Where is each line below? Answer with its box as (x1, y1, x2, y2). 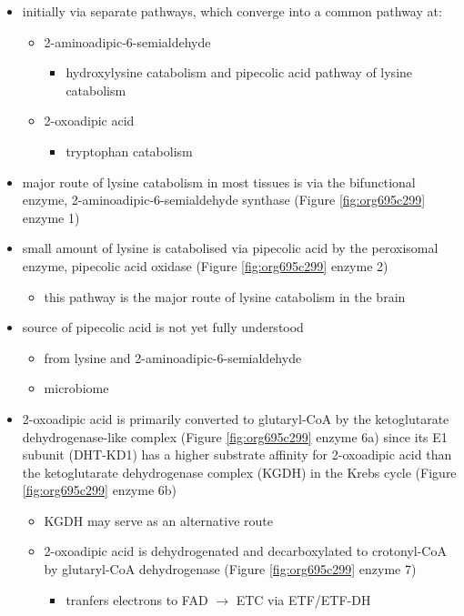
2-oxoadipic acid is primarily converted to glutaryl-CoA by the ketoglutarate (22, 409, 449, 428)
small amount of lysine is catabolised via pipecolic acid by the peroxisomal (22, 238, 439, 258)
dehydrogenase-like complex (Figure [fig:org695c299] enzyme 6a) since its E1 (22, 427, 448, 446)
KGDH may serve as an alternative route (44, 510, 273, 530)
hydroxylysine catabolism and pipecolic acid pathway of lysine (66, 63, 413, 82)
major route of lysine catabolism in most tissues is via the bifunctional (22, 172, 416, 191)
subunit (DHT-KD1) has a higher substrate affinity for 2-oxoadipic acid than (22, 445, 452, 464)
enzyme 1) (22, 207, 80, 227)
